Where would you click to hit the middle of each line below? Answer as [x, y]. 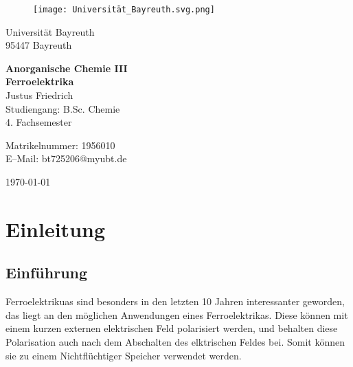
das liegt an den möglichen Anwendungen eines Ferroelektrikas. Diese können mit [177, 314]
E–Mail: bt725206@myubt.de [66, 158]
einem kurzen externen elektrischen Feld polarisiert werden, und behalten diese [172, 328]
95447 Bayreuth [39, 45]
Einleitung [56, 229]
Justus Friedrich [39, 95]
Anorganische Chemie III [67, 68]
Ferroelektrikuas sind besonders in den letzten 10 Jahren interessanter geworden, [175, 301]
